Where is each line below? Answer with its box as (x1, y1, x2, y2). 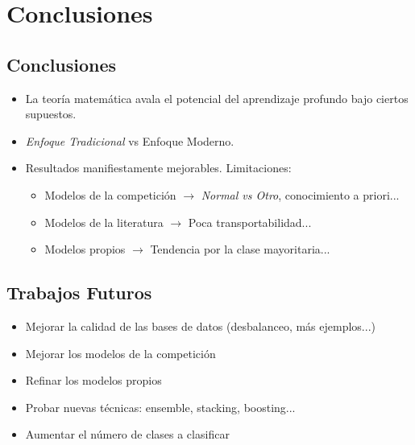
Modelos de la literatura (44, 213, 164, 230)
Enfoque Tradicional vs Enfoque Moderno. (25, 132, 234, 149)
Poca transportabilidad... (188, 213, 312, 230)
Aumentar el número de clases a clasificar (25, 426, 230, 443)
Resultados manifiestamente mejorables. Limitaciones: (25, 159, 292, 176)
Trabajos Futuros (6, 280, 152, 305)
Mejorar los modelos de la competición (25, 344, 216, 361)
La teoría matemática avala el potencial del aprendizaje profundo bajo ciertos (25, 89, 409, 106)
